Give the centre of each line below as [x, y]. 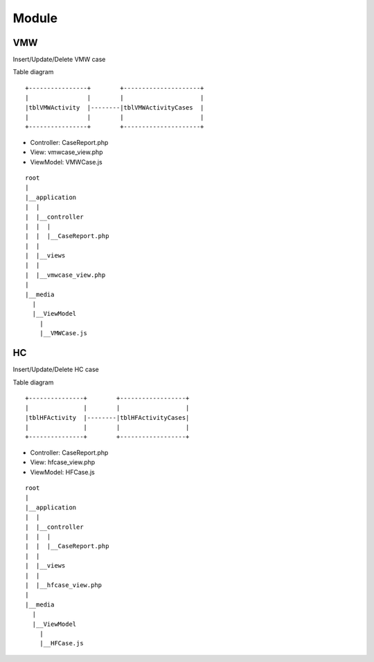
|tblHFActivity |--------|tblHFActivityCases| [107, 417]
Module [35, 18]
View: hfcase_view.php [63, 462]
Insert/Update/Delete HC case [56, 370]
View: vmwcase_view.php [66, 152]
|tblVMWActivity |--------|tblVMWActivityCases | [115, 107]
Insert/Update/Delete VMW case [59, 60]
